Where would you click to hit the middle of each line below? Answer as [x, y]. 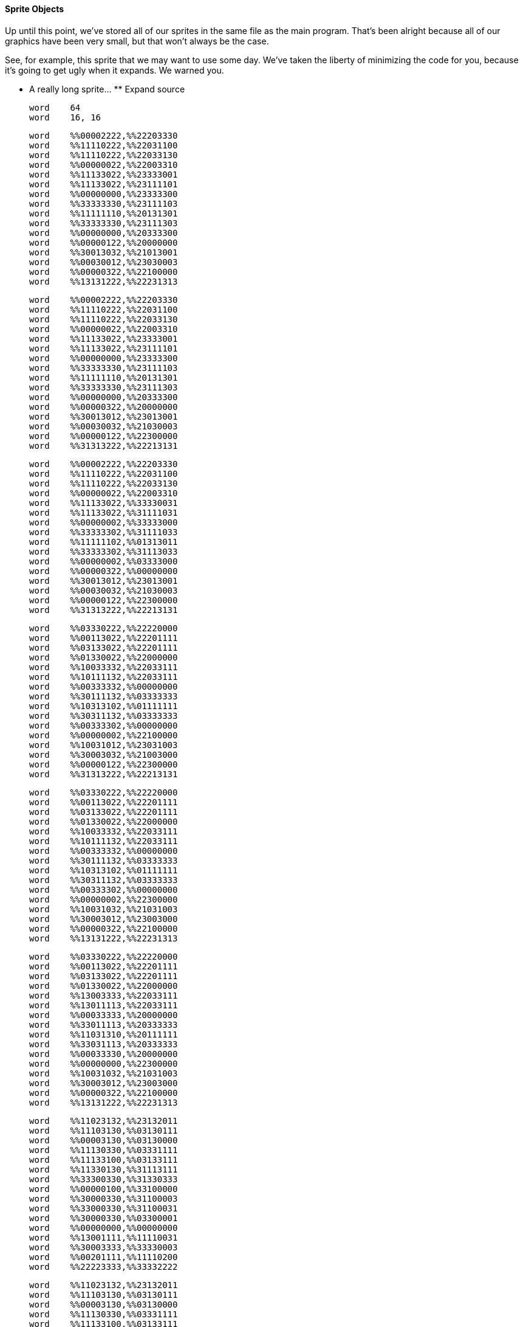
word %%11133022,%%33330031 [104, 503]
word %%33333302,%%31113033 [104, 551]
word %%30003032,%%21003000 [104, 754]
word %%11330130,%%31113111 [104, 1169]
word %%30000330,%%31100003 [104, 1198]
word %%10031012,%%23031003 [104, 745]
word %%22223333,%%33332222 [104, 1266]
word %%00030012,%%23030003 [104, 262]
